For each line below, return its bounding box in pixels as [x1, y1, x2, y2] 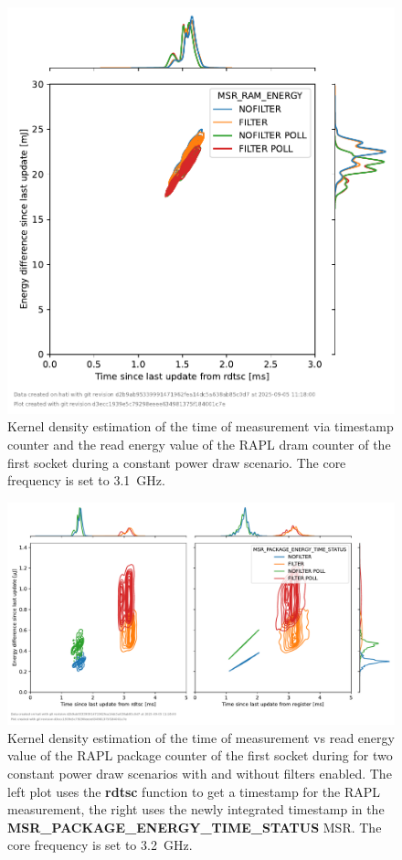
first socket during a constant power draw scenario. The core [7, 452, 346, 472]
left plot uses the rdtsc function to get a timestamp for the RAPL [7, 781, 380, 801]
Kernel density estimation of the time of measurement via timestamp [7, 417, 394, 436]
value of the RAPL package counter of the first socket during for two [7, 746, 393, 765]
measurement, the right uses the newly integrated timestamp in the [7, 800, 385, 819]
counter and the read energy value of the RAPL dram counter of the [7, 434, 391, 453]
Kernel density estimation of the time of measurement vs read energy [7, 727, 395, 747]
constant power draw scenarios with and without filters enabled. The [7, 763, 392, 782]
